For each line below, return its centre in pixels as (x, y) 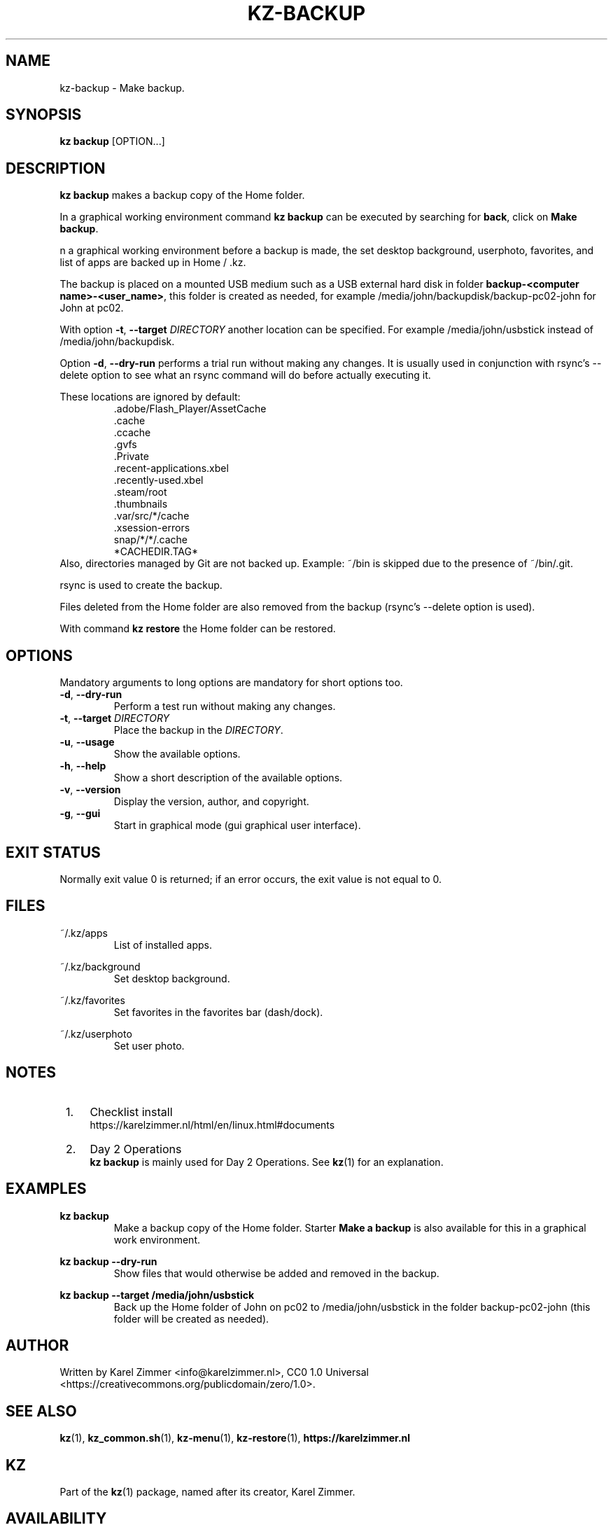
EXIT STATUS (53, 852)
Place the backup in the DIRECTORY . (198, 730)
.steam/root (140, 492)
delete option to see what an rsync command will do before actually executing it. (245, 375)
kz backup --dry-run (108, 1261)
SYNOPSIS (44, 115)
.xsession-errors (152, 528)
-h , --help (83, 766)
